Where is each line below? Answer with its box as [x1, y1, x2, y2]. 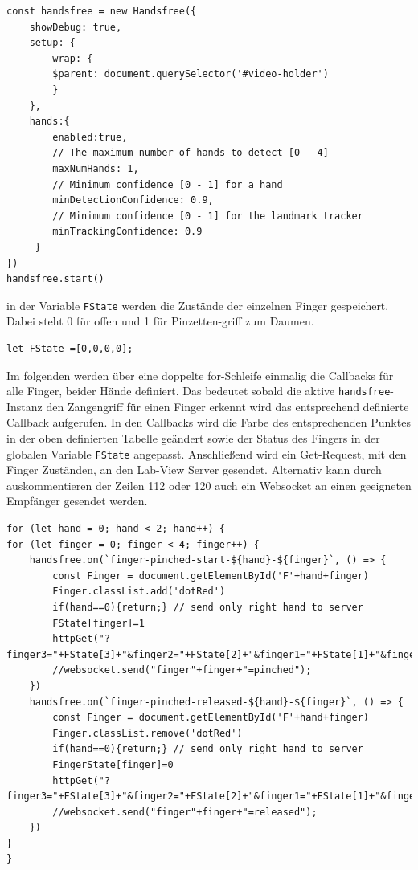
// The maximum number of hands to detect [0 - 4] [52, 147, 329, 159]
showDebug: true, [29, 21, 122, 33]
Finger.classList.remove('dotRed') [52, 727, 243, 739]
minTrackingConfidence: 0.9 [52, 226, 203, 238]
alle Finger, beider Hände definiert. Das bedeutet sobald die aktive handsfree [6, 382, 391, 399]
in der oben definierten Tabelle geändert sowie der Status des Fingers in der [6, 429, 380, 446]
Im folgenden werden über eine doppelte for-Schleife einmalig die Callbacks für [6, 366, 394, 383]
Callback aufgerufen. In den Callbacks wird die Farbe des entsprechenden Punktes [6, 414, 411, 431]
